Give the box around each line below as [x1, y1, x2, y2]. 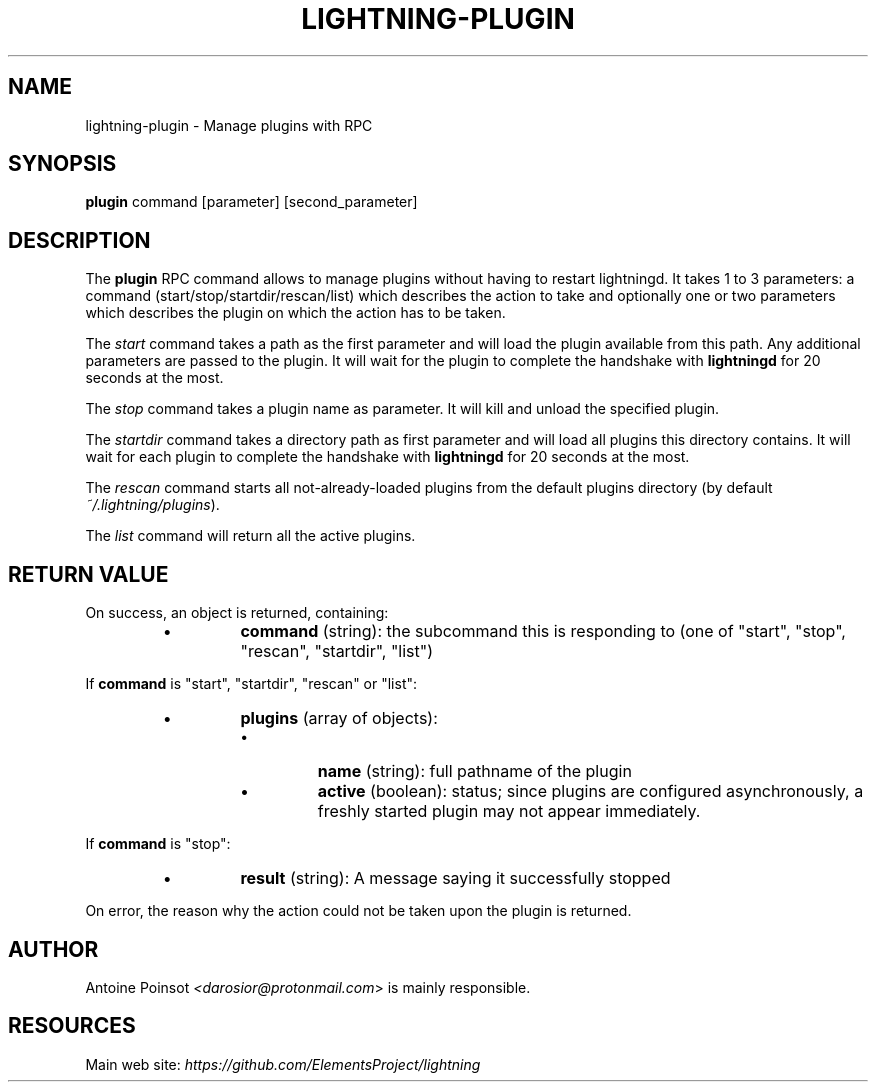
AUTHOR [8, 936, 99, 962]
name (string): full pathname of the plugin [317, 761, 632, 782]
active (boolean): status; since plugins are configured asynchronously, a [317, 781, 864, 802]
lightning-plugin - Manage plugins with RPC [85, 116, 373, 134]
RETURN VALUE [8, 561, 169, 587]
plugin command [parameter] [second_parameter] [85, 193, 418, 211]
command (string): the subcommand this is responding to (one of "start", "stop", [240, 621, 846, 642]
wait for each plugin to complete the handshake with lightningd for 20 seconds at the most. [85, 448, 690, 466]
